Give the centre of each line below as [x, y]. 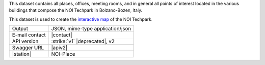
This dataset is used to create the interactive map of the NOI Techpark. [81, 19]
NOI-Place [63, 54]
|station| [22, 54]
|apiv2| [59, 48]
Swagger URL [28, 48]
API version [25, 41]
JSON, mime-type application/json [91, 29]
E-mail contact [29, 35]
